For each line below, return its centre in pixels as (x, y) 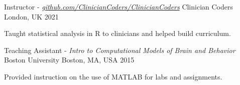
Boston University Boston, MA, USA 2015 (69, 60)
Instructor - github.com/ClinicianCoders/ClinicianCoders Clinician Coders (119, 6)
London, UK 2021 (31, 16)
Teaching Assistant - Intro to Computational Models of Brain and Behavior (120, 50)
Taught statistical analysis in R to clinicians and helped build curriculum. (117, 33)
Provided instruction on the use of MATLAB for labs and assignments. (113, 76)
